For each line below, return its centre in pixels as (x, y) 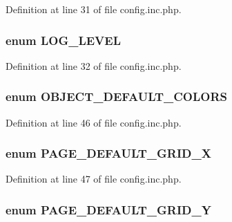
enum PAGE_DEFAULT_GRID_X (108, 153)
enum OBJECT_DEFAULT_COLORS (116, 96)
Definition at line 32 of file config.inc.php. (94, 65)
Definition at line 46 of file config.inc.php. (94, 122)
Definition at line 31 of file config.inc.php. (94, 9)
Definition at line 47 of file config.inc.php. (94, 179)
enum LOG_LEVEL (64, 40)
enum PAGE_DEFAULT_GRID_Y (108, 209)
